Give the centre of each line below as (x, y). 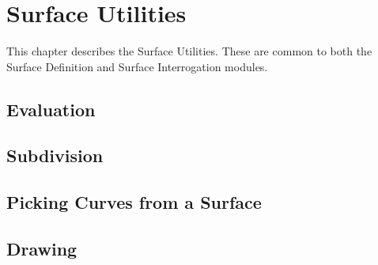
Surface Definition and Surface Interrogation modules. (137, 66)
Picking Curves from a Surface (134, 202)
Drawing (42, 249)
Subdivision (55, 155)
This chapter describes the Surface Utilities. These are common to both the (189, 51)
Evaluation (51, 109)
